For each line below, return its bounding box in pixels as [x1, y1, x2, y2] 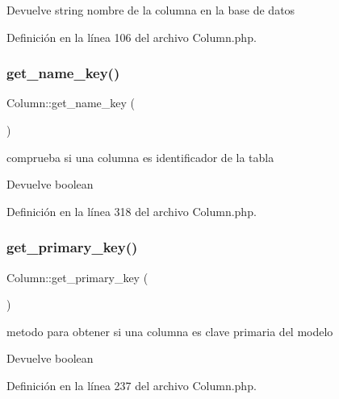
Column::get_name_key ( [6, 94, 136, 111]
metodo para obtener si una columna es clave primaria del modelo [6, 322, 333, 339]
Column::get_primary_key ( [6, 268, 149, 285]
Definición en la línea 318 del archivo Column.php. [6, 202, 257, 219]
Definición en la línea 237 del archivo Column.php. [6, 376, 257, 393]
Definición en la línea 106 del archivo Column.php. [6, 28, 257, 45]
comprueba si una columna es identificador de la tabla [6, 148, 274, 165]
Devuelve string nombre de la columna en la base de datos [6, 2, 295, 18]
